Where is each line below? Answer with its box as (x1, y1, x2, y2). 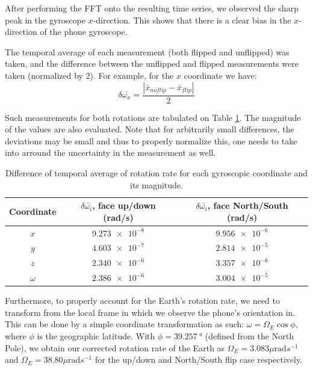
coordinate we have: (184, 69, 257, 81)
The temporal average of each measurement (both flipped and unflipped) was (5, 45, 290, 58)
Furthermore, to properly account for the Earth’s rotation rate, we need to (5, 294, 280, 307)
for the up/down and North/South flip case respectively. (95, 353, 303, 366)
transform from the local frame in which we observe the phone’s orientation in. (5, 306, 296, 318)
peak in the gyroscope (5, 13, 85, 26)
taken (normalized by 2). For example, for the (5, 69, 174, 81)
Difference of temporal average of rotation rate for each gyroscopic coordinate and (5, 166, 308, 179)
